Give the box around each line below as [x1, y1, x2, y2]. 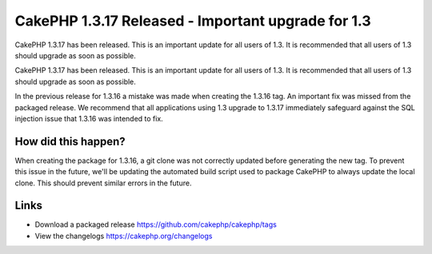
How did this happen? [14, 134, 126, 148]
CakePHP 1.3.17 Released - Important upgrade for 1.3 [14, 12, 371, 30]
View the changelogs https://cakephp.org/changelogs [34, 231, 213, 240]
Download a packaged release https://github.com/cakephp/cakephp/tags [34, 220, 278, 229]
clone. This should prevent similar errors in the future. [14, 178, 192, 188]
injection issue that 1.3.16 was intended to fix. [14, 113, 163, 123]
